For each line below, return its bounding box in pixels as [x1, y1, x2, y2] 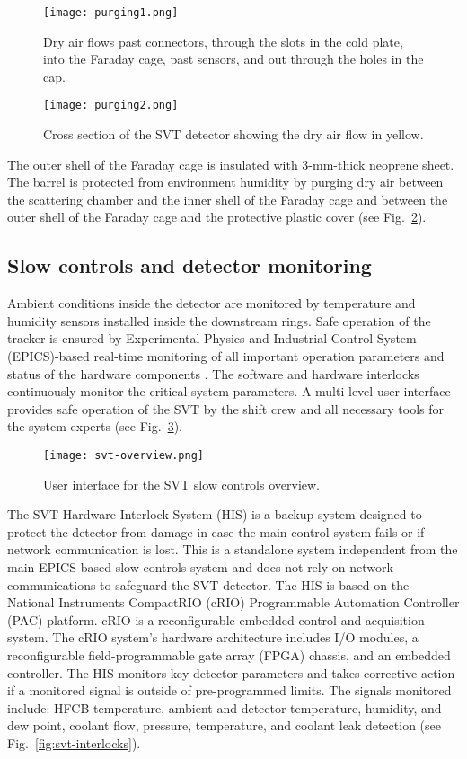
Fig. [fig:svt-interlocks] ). [7, 733, 141, 752]
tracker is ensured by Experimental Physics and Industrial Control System [7, 329, 417, 348]
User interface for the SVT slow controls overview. [43, 474, 320, 493]
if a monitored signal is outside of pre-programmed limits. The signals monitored [7, 681, 452, 700]
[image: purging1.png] [43, 6, 179, 19]
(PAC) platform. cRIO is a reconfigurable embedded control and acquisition [7, 610, 425, 629]
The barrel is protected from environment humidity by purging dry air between [7, 172, 444, 191]
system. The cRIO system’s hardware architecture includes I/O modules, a [7, 628, 419, 647]
